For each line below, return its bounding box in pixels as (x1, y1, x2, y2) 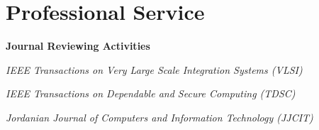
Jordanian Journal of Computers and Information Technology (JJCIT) (6, 109, 313, 124)
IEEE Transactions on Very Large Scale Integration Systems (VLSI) (6, 62, 303, 77)
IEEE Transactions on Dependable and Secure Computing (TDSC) (6, 86, 296, 101)
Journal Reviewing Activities (6, 38, 150, 53)
